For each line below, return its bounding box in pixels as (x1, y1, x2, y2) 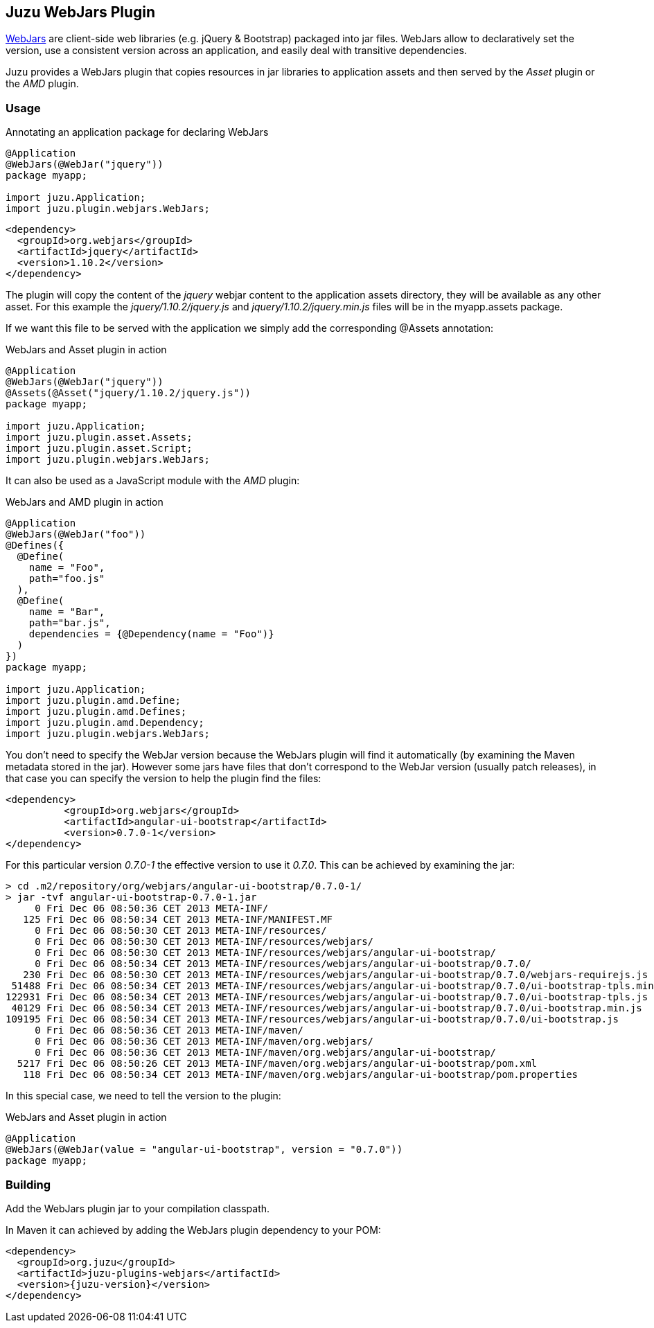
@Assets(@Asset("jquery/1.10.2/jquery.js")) (6, 387, 251, 399)
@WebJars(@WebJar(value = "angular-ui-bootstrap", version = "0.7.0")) (6, 1144, 403, 1156)
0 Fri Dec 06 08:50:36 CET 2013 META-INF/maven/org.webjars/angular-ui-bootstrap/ (35, 1047, 497, 1059)
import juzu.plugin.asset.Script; (6, 443, 193, 454)
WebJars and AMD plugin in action (6, 496, 163, 508)
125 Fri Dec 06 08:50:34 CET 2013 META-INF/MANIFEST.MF (23, 914, 333, 926)
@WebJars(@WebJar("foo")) (6, 529, 146, 540)
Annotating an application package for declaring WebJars (6, 126, 269, 139)
